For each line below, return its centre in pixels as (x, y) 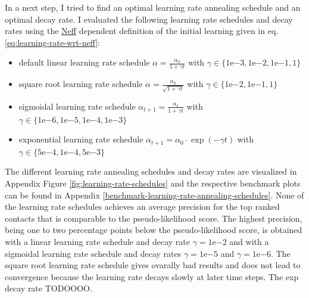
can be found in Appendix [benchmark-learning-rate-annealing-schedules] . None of (154, 195)
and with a (249, 241)
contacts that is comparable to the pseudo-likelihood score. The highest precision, (154, 218)
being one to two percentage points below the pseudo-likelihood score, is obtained (154, 230)
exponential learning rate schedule (81, 139)
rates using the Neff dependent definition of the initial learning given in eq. (142, 31)
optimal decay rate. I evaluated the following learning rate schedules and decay (149, 19)
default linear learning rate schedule (84, 62)
